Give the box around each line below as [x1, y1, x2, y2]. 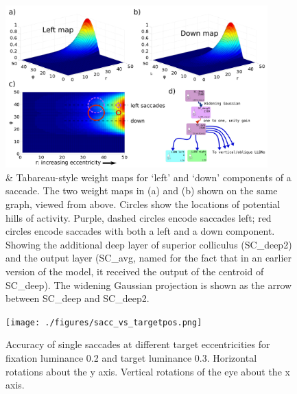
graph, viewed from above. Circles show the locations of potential [5, 197, 281, 211]
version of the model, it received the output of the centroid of [5, 264, 264, 278]
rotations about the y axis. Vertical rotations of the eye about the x [5, 364, 290, 378]
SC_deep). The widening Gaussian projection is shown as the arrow [5, 277, 292, 292]
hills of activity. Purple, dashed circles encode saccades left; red [5, 210, 272, 224]
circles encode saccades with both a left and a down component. [5, 224, 275, 238]
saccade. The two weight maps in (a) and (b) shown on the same [5, 183, 278, 198]
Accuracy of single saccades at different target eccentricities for [5, 337, 270, 351]
